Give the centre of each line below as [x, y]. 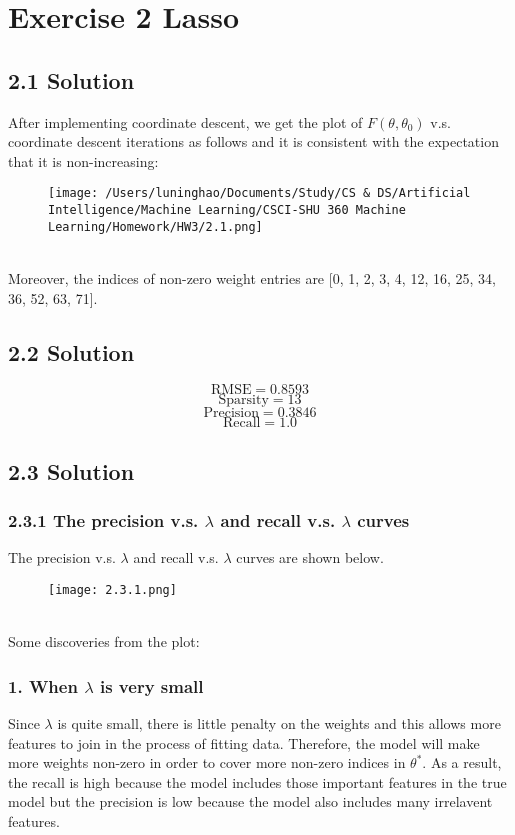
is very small [151, 685]
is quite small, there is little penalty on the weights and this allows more [279, 722]
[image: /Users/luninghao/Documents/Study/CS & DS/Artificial [259, 193]
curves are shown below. [310, 557]
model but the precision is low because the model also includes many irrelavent [250, 801]
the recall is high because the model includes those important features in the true [257, 781]
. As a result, [462, 762]
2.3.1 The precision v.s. [103, 520]
